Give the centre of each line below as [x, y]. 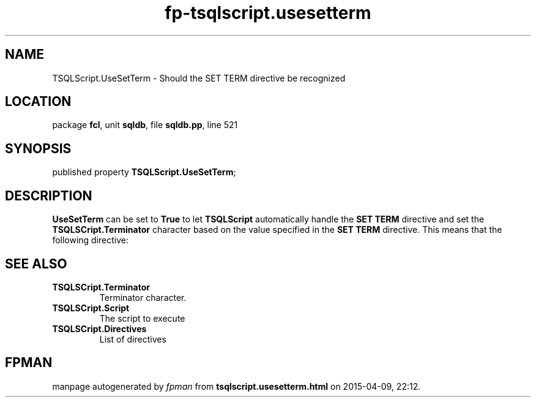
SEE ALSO [36, 264]
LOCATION [38, 102]
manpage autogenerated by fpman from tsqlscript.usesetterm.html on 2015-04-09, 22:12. [236, 386]
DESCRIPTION [49, 195]
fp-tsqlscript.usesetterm [268, 13]
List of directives [133, 339]
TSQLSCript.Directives [99, 328]
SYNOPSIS [38, 148]
